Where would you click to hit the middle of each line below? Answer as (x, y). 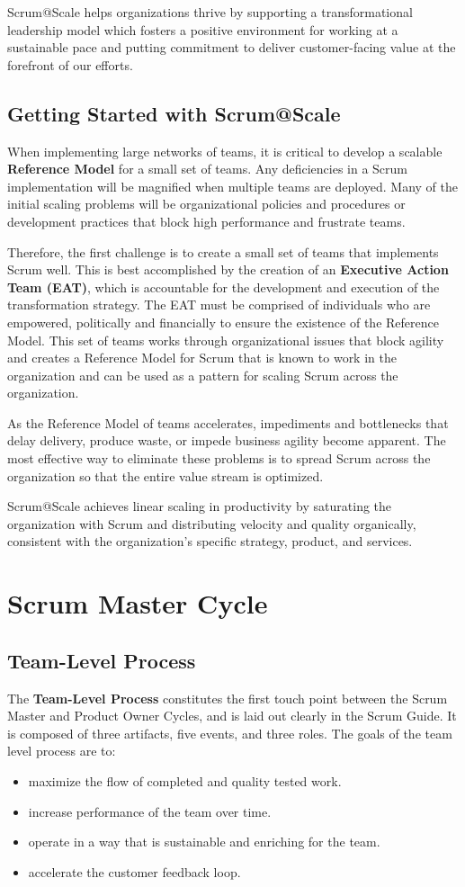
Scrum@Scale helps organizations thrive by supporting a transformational (210, 12)
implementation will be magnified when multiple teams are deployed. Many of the (233, 186)
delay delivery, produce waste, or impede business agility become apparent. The (227, 440)
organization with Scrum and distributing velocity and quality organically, (212, 523)
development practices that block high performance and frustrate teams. (206, 221)
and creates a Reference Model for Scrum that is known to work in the (202, 358)
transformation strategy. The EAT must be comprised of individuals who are (219, 305)
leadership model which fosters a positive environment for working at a (203, 29)
